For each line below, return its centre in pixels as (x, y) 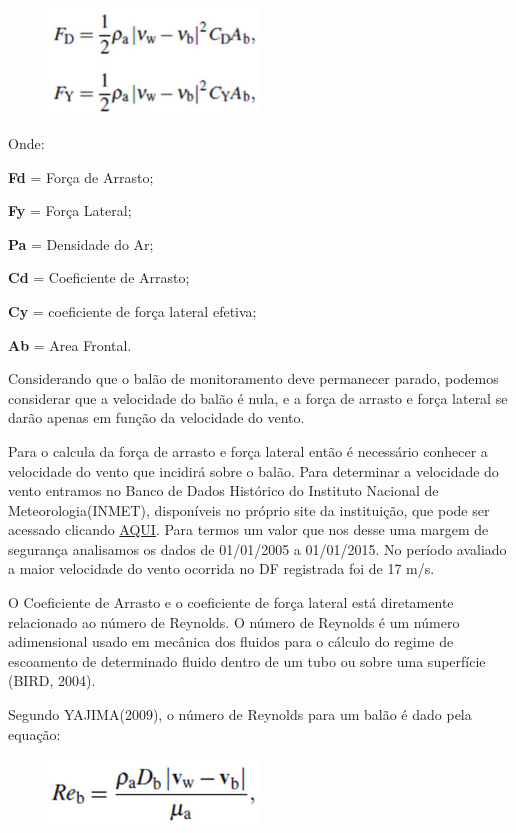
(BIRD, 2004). (52, 680)
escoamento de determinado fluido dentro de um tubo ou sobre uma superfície (247, 660)
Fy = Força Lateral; (70, 210)
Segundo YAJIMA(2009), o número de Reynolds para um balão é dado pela (240, 714)
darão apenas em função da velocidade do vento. (156, 417)
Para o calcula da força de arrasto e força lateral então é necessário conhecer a (248, 450)
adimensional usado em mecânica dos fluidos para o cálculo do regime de (231, 641)
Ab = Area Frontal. (70, 344)
